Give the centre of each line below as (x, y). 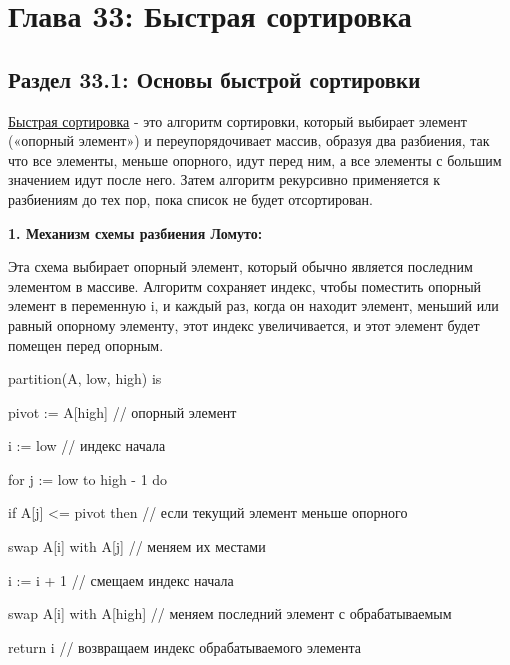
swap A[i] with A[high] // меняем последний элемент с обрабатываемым (230, 613)
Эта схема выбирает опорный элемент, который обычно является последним (240, 266)
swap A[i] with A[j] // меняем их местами (137, 546)
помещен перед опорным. (86, 344)
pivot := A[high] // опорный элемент (122, 411)
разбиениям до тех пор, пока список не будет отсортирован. (190, 198)
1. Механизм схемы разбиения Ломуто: (135, 232)
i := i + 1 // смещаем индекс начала (121, 579)
